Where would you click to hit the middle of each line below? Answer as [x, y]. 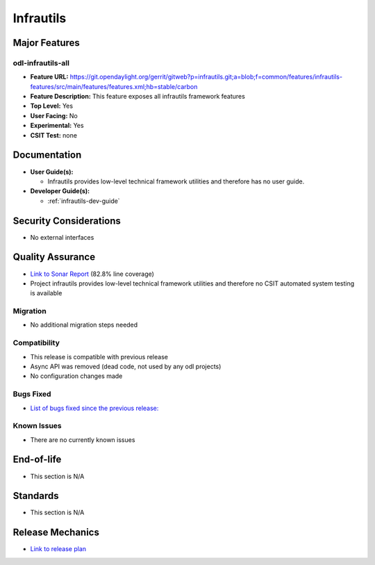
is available [46, 293]
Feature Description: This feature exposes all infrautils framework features [138, 97]
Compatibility [36, 343]
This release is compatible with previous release [99, 357]
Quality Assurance [54, 257]
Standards [36, 496]
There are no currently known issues [83, 440]
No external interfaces [62, 237]
